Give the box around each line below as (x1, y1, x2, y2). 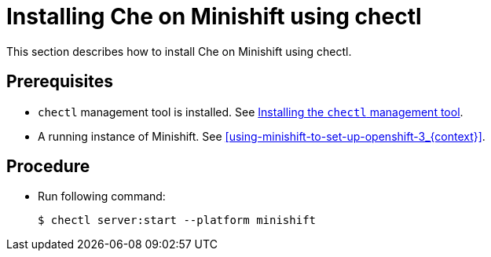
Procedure (6, 156, 90, 177)
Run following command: (38, 189, 166, 204)
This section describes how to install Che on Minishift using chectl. (6, 44, 352, 58)
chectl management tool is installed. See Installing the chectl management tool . (38, 105, 464, 119)
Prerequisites (6, 72, 113, 92)
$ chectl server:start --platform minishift (38, 214, 317, 227)
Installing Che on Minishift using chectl (6, 3, 422, 30)
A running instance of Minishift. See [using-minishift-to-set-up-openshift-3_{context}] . (38, 129, 486, 143)
